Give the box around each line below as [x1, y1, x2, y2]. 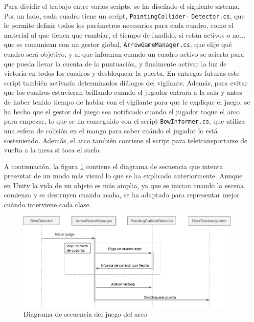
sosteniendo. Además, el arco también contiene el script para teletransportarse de [4, 135, 248, 145]
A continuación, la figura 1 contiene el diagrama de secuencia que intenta [4, 161, 223, 171]
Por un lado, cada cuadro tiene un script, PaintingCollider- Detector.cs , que [4, 10, 245, 21]
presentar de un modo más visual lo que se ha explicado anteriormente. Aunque [4, 171, 243, 181]
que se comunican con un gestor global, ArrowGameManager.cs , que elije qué [4, 39, 232, 49]
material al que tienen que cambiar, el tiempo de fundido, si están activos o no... [4, 29, 246, 40]
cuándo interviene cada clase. [4, 199, 92, 210]
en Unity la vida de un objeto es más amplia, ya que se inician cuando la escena [4, 180, 244, 190]
